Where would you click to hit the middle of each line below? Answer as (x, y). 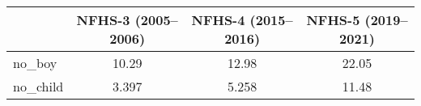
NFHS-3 (103, 20)
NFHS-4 (218, 20)
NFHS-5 (333, 20)
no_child (38, 86)
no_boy (35, 63)
